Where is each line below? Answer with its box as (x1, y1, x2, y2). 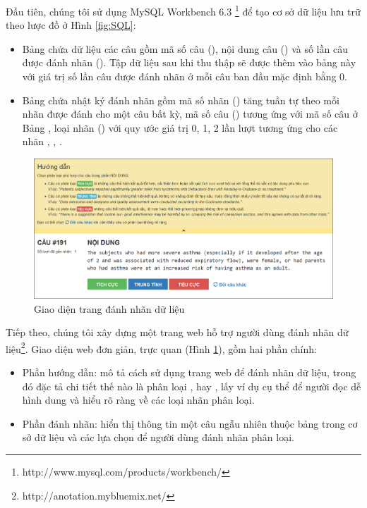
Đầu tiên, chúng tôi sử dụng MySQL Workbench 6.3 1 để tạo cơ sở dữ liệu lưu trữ (6, 2, 361, 18)
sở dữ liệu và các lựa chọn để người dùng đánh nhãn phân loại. (22, 430, 294, 445)
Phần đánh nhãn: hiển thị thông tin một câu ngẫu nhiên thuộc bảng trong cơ (22, 416, 358, 430)
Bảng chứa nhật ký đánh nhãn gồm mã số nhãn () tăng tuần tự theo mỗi (22, 92, 339, 107)
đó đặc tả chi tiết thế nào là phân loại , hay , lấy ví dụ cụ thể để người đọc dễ (22, 378, 361, 393)
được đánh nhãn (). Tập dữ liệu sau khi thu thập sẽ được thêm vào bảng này (22, 55, 356, 70)
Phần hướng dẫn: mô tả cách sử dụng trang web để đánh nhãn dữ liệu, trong (22, 364, 356, 379)
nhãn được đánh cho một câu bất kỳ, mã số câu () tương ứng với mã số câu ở (22, 106, 358, 121)
